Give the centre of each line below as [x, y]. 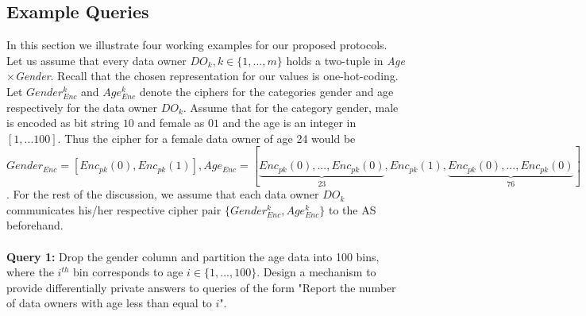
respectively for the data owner [82, 107]
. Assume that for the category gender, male [291, 107]
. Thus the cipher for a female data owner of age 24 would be [206, 138]
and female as [171, 123]
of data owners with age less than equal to [109, 303]
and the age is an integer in [289, 123]
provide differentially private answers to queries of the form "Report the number [201, 287]
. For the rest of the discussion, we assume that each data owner [163, 194]
